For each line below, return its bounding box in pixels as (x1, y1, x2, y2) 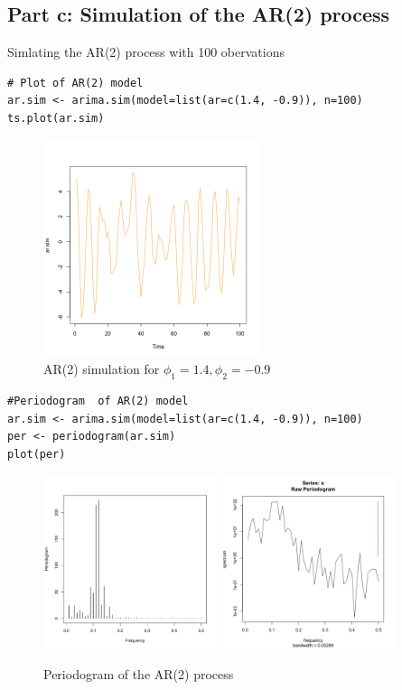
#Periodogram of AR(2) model (7, 394, 189, 407)
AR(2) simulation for (43, 359, 160, 378)
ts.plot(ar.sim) (7, 111, 105, 125)
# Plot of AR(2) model (7, 76, 144, 89)
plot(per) (7, 447, 66, 461)
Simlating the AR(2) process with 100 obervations (7, 42, 285, 61)
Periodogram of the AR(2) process (43, 664, 234, 683)
